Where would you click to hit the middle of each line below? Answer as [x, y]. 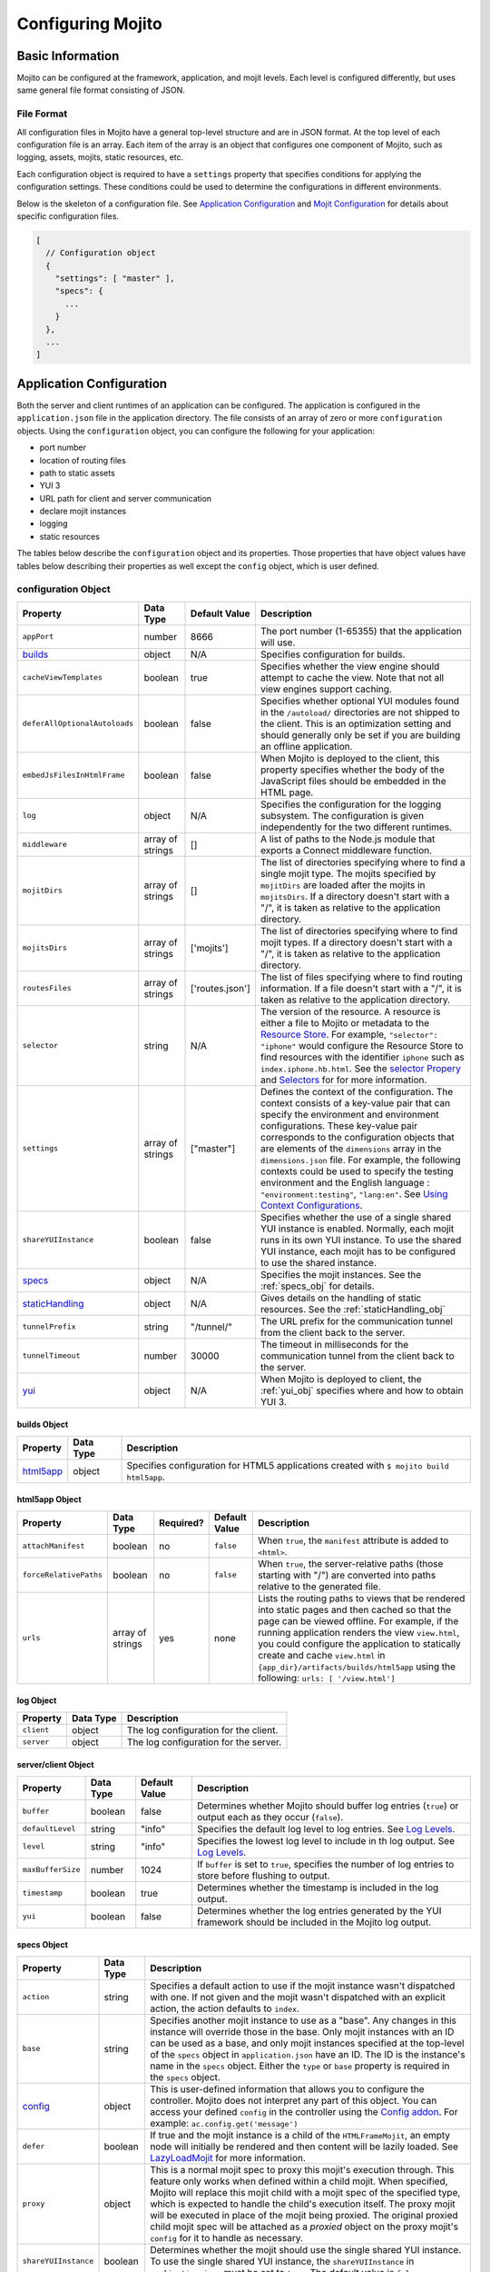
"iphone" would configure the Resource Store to [362, 1045]
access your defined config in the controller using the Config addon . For [304, 2111]
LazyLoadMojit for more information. [228, 2157]
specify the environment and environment [349, 1114]
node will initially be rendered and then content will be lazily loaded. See [304, 2147]
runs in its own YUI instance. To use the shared [361, 1240]
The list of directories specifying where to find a [363, 862]
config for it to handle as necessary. [227, 2237]
